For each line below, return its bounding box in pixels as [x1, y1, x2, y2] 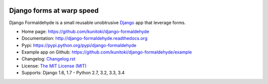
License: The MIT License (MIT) [21, 63, 87, 69]
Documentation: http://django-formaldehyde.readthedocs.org [21, 35, 147, 41]
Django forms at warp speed [9, 6, 99, 15]
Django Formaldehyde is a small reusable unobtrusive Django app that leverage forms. [9, 20, 186, 26]
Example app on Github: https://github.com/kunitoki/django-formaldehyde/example [21, 49, 192, 55]
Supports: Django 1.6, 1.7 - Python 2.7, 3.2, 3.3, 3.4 [21, 70, 125, 76]
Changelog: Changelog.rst [21, 56, 75, 62]
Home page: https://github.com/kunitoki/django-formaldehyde [21, 28, 149, 34]
